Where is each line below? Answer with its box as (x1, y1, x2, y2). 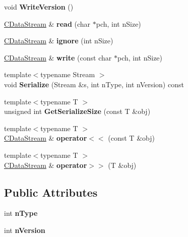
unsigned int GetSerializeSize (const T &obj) (4, 106, 151, 116)
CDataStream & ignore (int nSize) (4, 35, 113, 46)
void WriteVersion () (4, 2, 74, 12)
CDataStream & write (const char (4, 52, 112, 63)
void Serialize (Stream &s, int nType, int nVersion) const (4, 79, 184, 89)
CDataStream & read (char (4, 18, 91, 29)
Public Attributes (4, 184, 98, 200)
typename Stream (40, 69, 95, 80)
